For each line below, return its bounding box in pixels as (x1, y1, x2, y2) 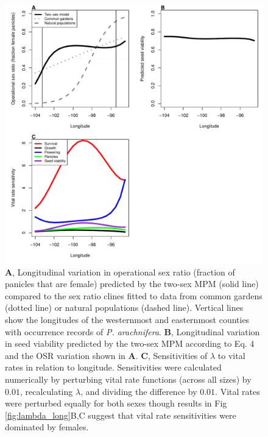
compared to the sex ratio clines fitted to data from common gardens (5, 289, 263, 302)
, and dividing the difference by (80, 385, 197, 397)
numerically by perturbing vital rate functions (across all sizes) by (5, 372, 252, 385)
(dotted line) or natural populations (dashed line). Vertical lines (5, 301, 244, 314)
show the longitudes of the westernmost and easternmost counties (5, 313, 250, 325)
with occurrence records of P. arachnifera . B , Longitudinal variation (5, 325, 260, 338)
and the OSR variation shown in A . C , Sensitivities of (5, 349, 208, 361)
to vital (217, 349, 245, 361)
